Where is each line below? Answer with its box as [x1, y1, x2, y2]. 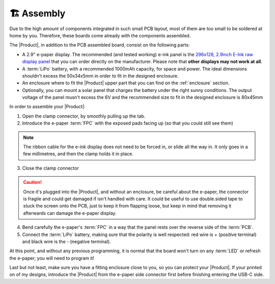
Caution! [23, 179, 42, 185]
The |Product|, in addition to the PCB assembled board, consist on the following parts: [9, 42, 190, 48]
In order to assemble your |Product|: [9, 104, 86, 110]
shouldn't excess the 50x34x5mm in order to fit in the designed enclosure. [22, 73, 179, 79]
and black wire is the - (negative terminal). [22, 238, 112, 245]
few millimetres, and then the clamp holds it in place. [23, 151, 133, 157]
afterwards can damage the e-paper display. [23, 210, 117, 216]
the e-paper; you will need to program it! [9, 255, 94, 261]
